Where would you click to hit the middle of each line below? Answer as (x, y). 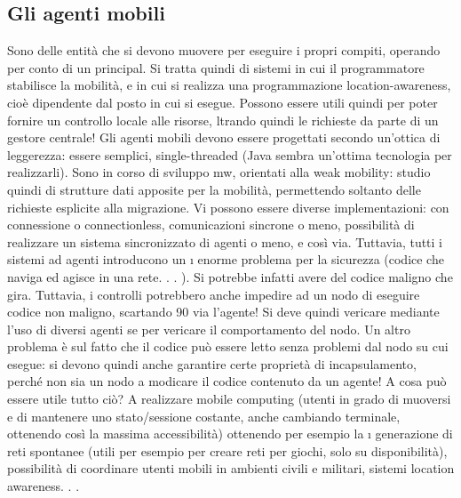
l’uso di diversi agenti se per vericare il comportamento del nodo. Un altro (209, 329)
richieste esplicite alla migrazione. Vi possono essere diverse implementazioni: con (228, 207)
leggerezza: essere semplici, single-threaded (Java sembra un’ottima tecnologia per (230, 154)
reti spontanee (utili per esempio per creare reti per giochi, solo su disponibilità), (227, 450)
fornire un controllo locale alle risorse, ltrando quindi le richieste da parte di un (223, 120)
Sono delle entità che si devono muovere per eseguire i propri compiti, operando (224, 50)
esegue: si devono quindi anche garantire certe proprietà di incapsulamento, (212, 363)
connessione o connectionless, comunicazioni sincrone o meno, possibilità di (211, 225)
